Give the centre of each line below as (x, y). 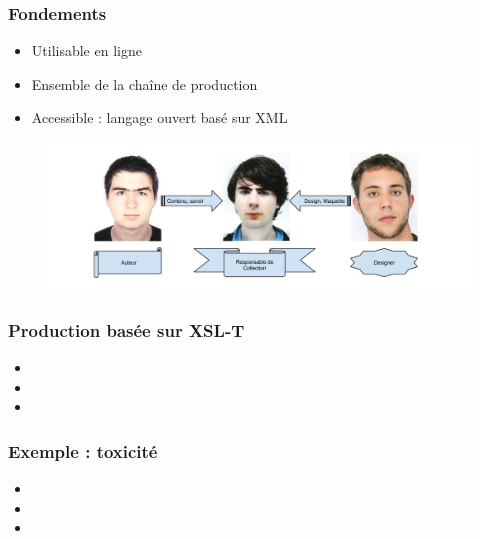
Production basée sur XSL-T (126, 329)
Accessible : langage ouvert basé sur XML (159, 117)
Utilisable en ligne (86, 50)
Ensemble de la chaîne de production (144, 83)
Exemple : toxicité (83, 450)
